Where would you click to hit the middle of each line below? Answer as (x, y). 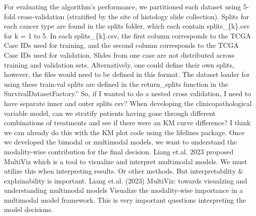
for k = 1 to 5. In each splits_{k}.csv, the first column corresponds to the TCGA (128, 35)
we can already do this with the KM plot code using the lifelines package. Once (124, 132)
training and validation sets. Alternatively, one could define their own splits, (119, 64)
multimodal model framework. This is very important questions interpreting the (125, 199)
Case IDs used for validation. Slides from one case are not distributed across (119, 54)
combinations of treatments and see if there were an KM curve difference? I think (127, 123)
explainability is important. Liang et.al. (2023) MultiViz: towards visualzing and (126, 180)
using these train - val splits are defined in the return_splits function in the (116, 84)
